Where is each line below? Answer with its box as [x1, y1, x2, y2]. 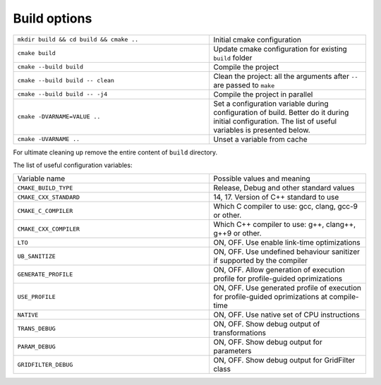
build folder [212, 53, 253, 63]
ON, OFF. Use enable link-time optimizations [212, 238, 361, 248]
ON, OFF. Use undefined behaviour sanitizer [212, 247, 360, 257]
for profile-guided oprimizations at [212, 292, 328, 302]
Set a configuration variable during [212, 99, 329, 109]
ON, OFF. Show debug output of [212, 319, 320, 329]
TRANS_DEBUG [17, 324, 56, 332]
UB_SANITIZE [17, 252, 56, 260]
